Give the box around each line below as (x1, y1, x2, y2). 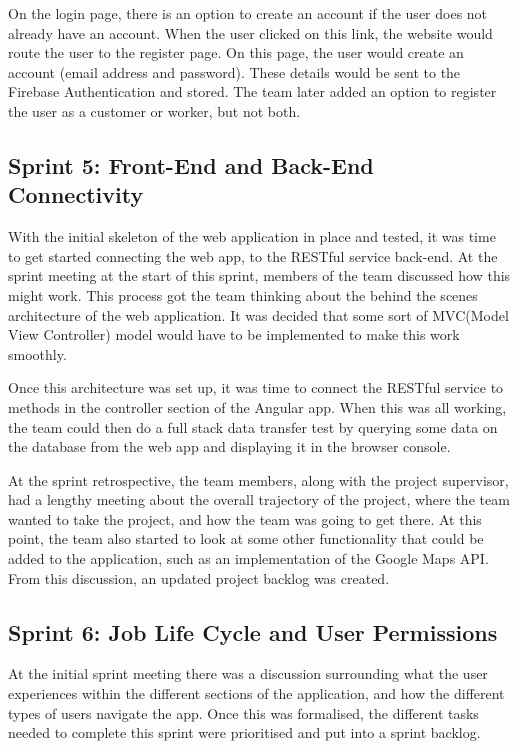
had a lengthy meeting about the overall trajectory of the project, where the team (8, 489, 510, 510)
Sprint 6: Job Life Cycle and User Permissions (8, 616, 498, 647)
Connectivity (8, 179, 144, 210)
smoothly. (8, 343, 67, 364)
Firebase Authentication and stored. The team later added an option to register (8, 81, 497, 102)
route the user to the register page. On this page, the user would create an (8, 42, 464, 63)
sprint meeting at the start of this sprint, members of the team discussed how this (8, 265, 511, 286)
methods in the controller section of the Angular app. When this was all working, (8, 396, 507, 417)
